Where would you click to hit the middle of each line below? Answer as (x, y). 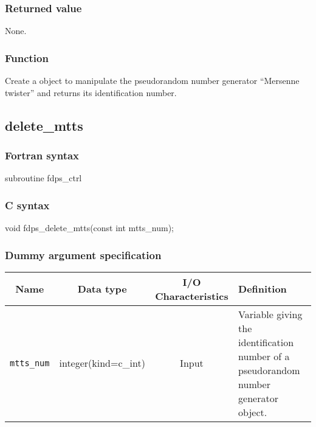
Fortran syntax (42, 155)
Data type (102, 289)
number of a (264, 356)
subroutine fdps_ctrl (43, 178)
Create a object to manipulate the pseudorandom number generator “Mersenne (152, 81)
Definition (263, 289)
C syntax (27, 205)
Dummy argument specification (83, 255)
